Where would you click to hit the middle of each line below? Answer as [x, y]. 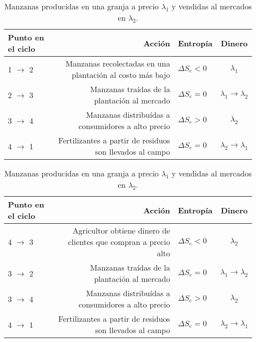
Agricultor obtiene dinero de [121, 230]
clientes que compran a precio [119, 242]
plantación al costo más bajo [121, 75]
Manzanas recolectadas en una [118, 63]
